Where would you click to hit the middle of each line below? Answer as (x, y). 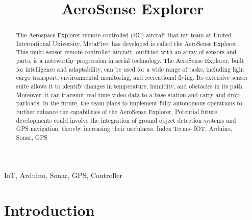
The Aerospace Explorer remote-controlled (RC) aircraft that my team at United (124, 35)
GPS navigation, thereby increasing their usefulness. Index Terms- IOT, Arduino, (124, 129)
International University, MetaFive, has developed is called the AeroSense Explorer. (127, 43)
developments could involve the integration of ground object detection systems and (126, 120)
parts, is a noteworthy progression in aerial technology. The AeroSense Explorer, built (130, 61)
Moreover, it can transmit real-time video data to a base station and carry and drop (128, 94)
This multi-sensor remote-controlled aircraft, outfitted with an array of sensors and (126, 52)
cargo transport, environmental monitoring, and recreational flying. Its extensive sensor (132, 78)
